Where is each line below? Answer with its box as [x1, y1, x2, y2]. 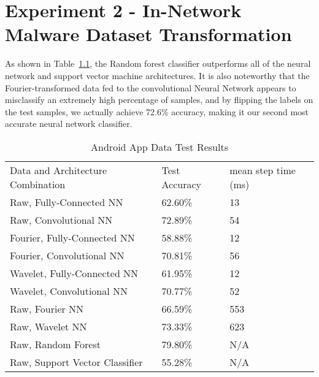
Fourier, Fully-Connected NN [10, 230, 135, 245]
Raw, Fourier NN [10, 301, 84, 316]
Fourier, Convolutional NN [10, 248, 125, 262]
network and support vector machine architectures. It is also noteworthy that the [5, 69, 310, 82]
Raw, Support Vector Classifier [10, 354, 143, 369]
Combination [10, 177, 66, 191]
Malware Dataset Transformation [5, 21, 292, 47]
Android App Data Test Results [91, 139, 228, 154]
